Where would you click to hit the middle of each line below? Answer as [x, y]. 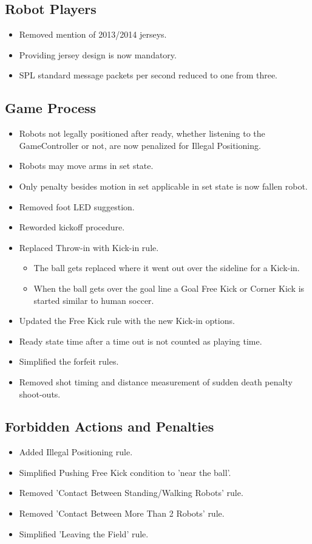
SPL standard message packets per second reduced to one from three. [148, 75]
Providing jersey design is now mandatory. [98, 54]
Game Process [51, 108]
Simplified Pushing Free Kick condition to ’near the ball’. [125, 472]
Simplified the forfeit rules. [69, 361]
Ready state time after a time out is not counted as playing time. [141, 341]
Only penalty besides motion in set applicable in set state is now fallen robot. [163, 186]
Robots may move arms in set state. [86, 166]
